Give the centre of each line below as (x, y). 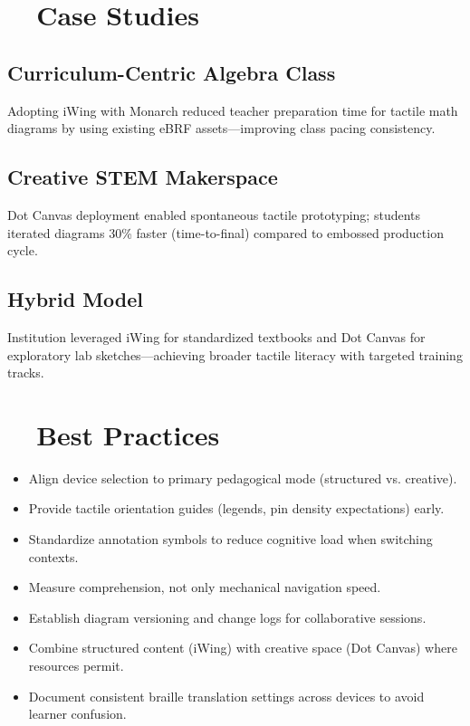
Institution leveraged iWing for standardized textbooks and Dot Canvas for (216, 336)
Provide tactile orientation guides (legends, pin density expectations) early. (236, 508)
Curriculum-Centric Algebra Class (172, 72)
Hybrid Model (76, 299)
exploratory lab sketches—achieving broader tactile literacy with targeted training (235, 354)
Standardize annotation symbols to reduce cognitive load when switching (230, 539)
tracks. (26, 373)
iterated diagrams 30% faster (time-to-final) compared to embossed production (225, 232)
